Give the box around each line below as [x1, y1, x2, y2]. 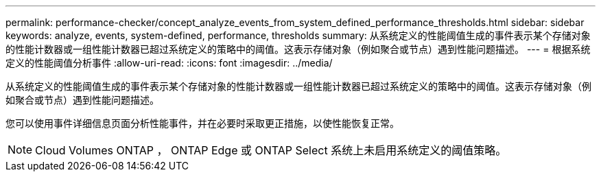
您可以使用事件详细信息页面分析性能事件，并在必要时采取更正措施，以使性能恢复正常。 [5, 117, 399, 129]
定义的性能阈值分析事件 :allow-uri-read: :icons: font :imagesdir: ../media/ [5, 57, 333, 69]
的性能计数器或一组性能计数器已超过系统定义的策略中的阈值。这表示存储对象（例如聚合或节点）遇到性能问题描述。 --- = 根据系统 [5, 43, 591, 55]
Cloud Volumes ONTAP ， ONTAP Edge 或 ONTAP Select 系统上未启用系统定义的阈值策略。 [35, 143, 507, 157]
